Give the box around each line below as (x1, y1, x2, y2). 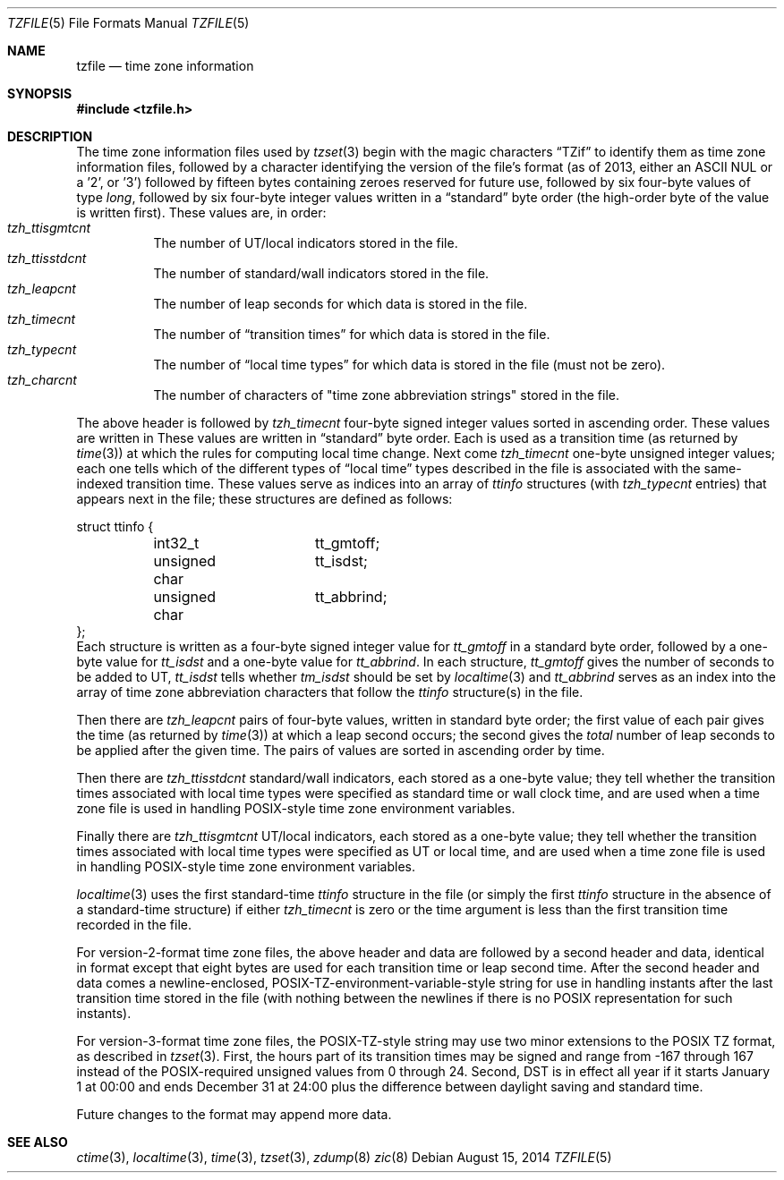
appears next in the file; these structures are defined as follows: (76, 491, 453, 506)
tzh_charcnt (7, 372, 77, 387)
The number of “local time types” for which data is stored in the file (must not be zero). (153, 357, 666, 372)
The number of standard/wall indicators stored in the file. (153, 266, 490, 281)
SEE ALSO (7, 1134, 68, 1150)
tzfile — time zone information (76, 58, 254, 73)
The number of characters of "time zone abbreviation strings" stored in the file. (153, 387, 619, 403)
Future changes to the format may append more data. (76, 1107, 392, 1122)
